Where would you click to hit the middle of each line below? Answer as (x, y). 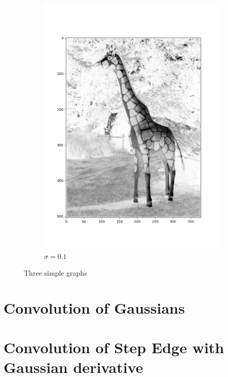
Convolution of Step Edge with (114, 347)
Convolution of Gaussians (94, 307)
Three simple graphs (55, 273)
